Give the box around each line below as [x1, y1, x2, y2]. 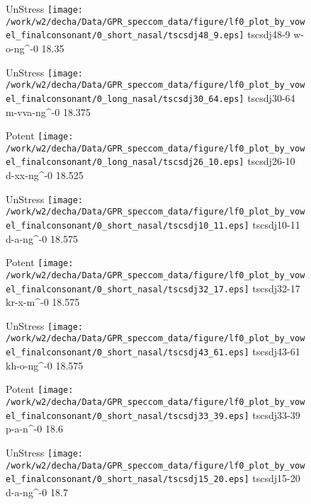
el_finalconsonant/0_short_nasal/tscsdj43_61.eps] [6, 348, 249, 358]
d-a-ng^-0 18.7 [6, 484, 68, 499]
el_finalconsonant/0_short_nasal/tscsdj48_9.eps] [6, 30, 244, 41]
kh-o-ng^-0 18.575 [6, 357, 84, 372]
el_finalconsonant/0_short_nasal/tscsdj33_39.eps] [6, 411, 249, 421]
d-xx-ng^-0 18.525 [6, 168, 84, 183]
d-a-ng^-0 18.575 [6, 231, 78, 246]
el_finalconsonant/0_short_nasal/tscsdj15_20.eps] [6, 474, 249, 485]
